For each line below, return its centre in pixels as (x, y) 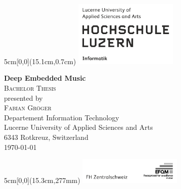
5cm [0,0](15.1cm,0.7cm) (40, 61)
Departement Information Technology (62, 117)
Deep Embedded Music (45, 78)
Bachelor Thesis (30, 88)
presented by (23, 98)
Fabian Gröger (28, 108)
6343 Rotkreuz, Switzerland (46, 137)
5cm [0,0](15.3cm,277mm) (42, 180)
